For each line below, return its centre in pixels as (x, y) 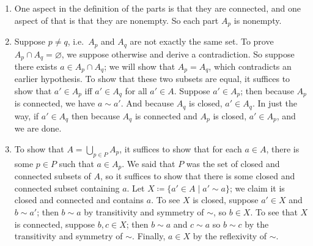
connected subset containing (67, 188)
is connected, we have (55, 103)
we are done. (38, 128)
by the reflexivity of (230, 236)
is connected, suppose (55, 224)
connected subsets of (53, 176)
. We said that (149, 163)
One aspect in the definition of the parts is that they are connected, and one (157, 8)
